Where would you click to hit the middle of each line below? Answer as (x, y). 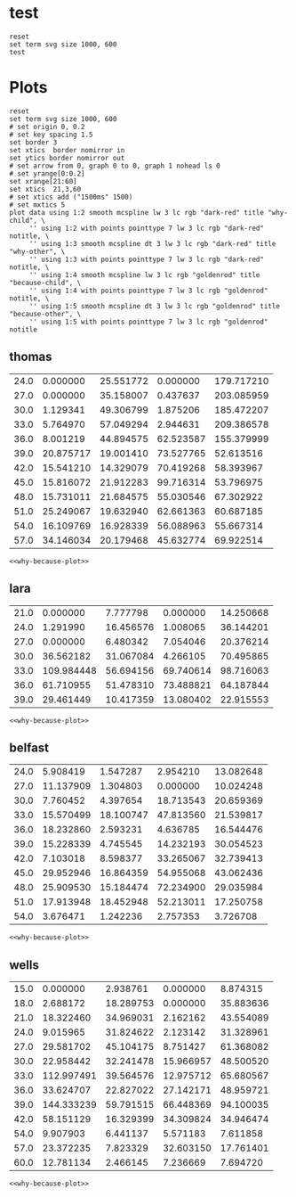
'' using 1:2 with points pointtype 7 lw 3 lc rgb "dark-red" (147, 228)
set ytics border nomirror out (67, 158)
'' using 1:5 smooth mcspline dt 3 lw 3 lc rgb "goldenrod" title (154, 306)
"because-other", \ (45, 314)
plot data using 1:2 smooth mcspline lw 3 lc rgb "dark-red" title (137, 212)
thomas (31, 357)
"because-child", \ (45, 283)
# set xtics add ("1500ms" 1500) (71, 197)
